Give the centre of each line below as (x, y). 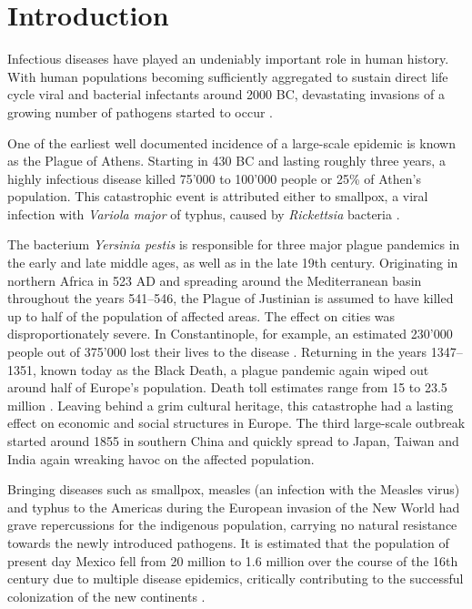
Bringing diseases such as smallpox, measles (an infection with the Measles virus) (234, 489)
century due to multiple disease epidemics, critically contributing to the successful (236, 579)
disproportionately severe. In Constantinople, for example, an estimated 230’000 (230, 334)
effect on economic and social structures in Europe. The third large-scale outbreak (236, 423)
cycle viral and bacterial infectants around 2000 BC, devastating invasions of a (226, 94)
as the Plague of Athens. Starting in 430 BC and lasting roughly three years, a (226, 161)
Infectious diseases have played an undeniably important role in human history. (228, 59)
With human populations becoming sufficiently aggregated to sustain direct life (228, 76)
